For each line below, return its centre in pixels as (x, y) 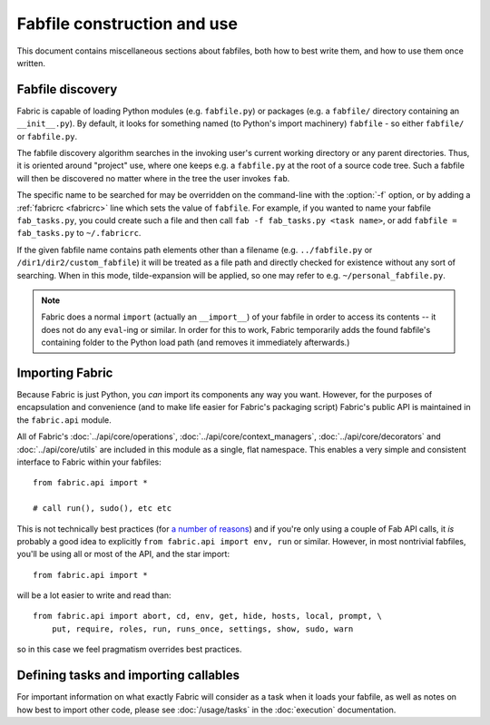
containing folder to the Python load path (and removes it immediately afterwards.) (196, 343)
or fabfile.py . (47, 136)
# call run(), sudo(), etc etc (103, 509)
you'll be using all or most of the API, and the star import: (123, 554)
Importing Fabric (65, 372)
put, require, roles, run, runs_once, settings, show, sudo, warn (202, 629)
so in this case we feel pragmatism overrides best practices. (129, 650)
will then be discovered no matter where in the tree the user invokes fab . (153, 178)
